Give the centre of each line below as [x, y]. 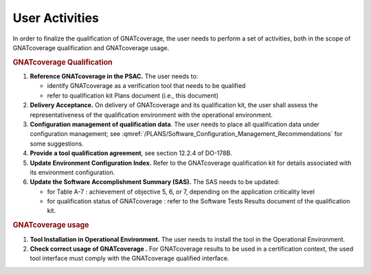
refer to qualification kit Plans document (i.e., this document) [133, 95]
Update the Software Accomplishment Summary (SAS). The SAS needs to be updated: [155, 182]
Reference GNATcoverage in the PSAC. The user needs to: [114, 76]
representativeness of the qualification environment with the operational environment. [151, 115]
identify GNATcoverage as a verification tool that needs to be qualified [146, 86]
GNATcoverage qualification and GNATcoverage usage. [91, 47]
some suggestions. [57, 144]
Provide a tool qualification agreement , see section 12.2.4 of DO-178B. [131, 153]
